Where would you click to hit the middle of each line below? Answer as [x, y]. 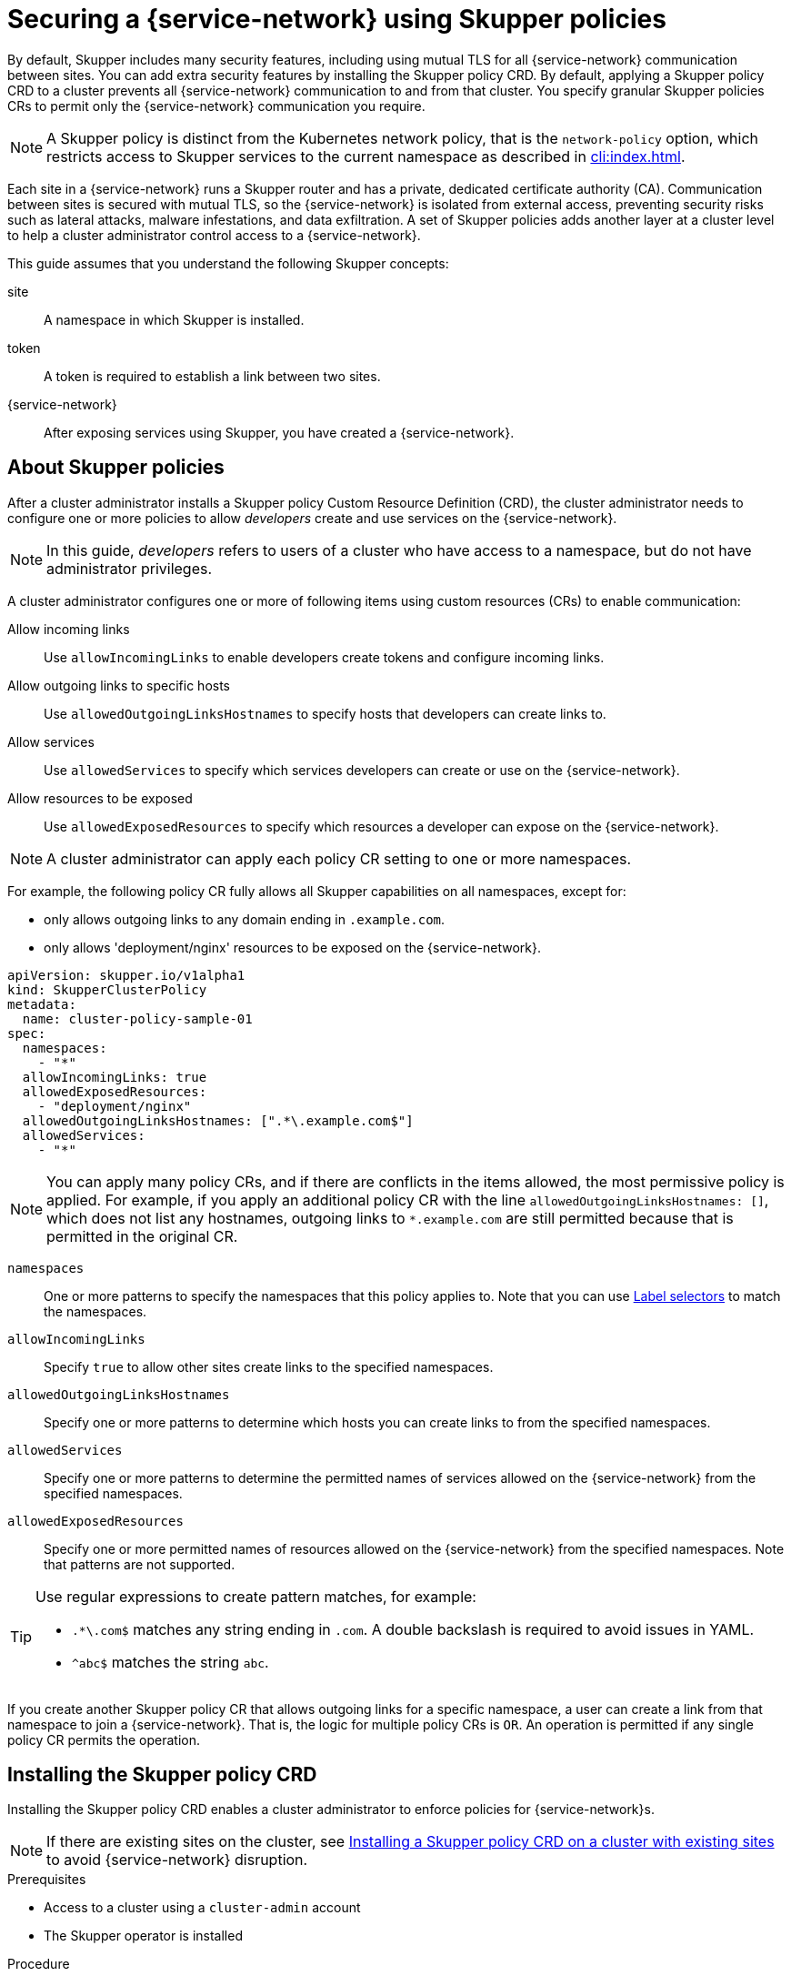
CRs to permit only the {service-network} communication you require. [216, 106]
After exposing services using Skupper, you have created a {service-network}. [279, 432]
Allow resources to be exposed [100, 798]
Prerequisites [47, 1880]
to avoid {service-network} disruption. [177, 1860]
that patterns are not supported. [140, 1564]
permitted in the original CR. [142, 1236]
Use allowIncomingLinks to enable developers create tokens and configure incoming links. [324, 657]
